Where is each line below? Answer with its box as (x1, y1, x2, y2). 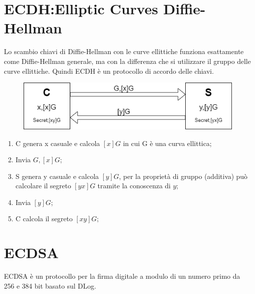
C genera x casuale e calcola (15, 138, 100, 148)
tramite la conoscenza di (97, 180, 171, 191)
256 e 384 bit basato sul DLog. (4, 280, 96, 291)
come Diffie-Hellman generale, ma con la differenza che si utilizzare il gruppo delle (4, 56, 251, 66)
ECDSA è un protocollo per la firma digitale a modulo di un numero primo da (4, 271, 240, 281)
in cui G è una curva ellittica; (123, 138, 212, 148)
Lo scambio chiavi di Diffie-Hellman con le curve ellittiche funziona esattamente (4, 46, 244, 57)
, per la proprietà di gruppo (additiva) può (119, 171, 248, 181)
